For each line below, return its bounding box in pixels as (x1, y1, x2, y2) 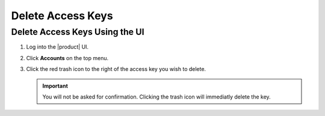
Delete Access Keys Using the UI (11, 26, 144, 37)
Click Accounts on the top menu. (26, 54, 108, 61)
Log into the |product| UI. (26, 43, 89, 50)
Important (42, 82, 69, 90)
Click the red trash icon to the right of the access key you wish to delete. (26, 66, 206, 73)
